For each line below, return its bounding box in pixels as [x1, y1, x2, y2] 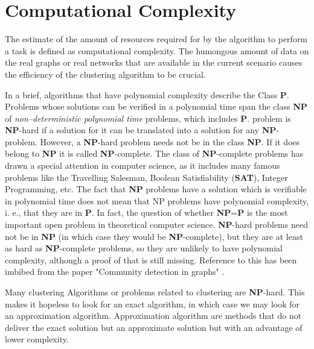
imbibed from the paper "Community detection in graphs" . [5, 265, 225, 278]
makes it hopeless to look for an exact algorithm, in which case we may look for [5, 297, 300, 310]
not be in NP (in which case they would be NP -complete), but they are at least [5, 230, 303, 242]
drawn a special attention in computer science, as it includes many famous [5, 159, 280, 172]
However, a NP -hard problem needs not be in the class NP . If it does [40, 135, 300, 148]
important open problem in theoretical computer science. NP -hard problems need [5, 218, 308, 231]
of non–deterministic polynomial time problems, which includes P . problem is [5, 112, 291, 124]
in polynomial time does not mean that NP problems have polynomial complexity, [5, 194, 309, 207]
